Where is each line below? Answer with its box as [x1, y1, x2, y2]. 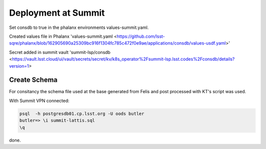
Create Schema [9, 76, 58, 84]
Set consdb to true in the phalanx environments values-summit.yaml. [9, 25, 149, 30]
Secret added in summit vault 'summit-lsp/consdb [9, 49, 111, 55]
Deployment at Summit [9, 7, 105, 18]
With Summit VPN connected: [9, 98, 70, 103]
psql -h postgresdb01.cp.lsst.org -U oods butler [19, 111, 145, 116]
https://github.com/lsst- [116, 33, 165, 39]
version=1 [9, 63, 29, 69]
